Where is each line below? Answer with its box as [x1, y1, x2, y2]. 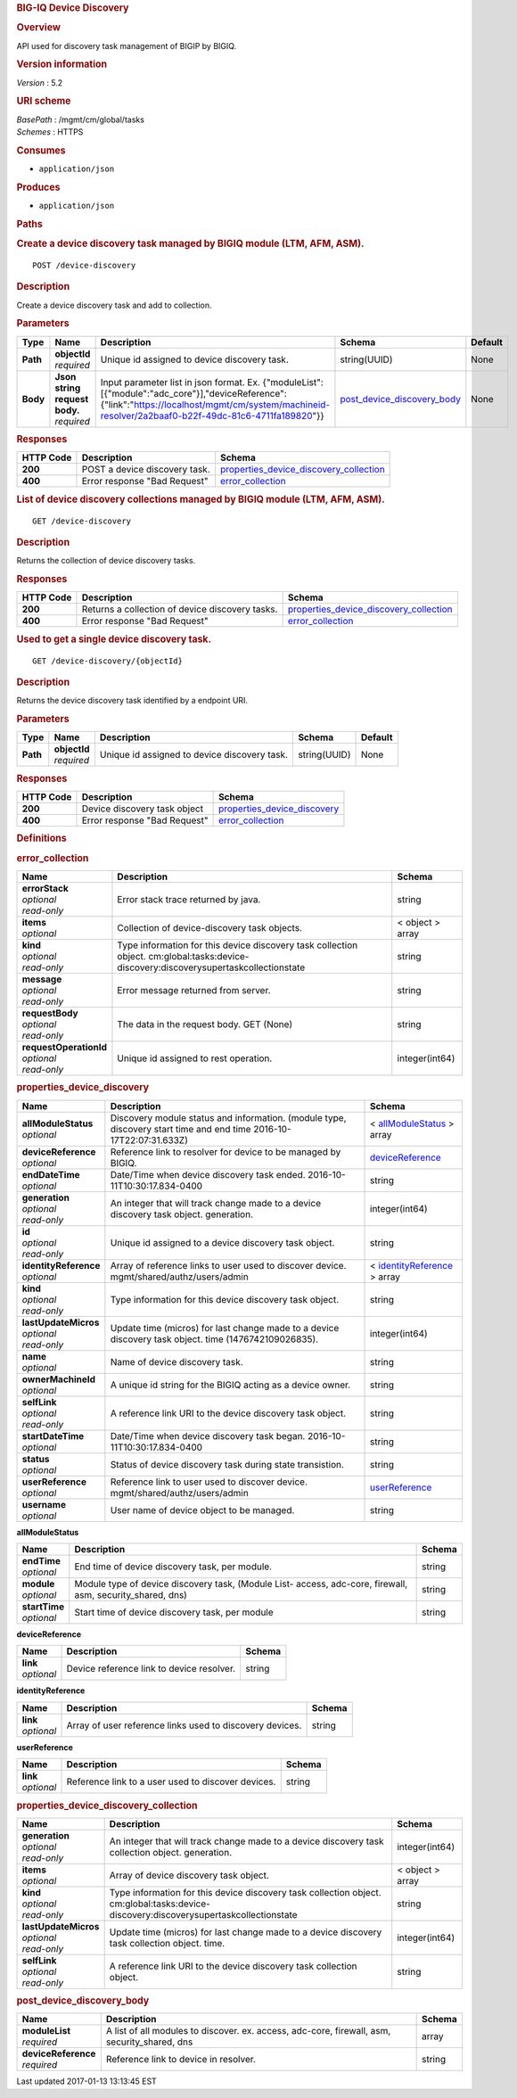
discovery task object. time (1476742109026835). [110, 1333, 319, 1345]
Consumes [16, 144, 66, 156]
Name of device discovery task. [110, 1355, 244, 1368]
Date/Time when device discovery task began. [110, 1429, 306, 1442]
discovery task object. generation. [110, 1208, 254, 1221]
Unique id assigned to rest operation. [117, 1052, 273, 1065]
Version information [16, 58, 108, 70]
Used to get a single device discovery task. [16, 633, 212, 646]
